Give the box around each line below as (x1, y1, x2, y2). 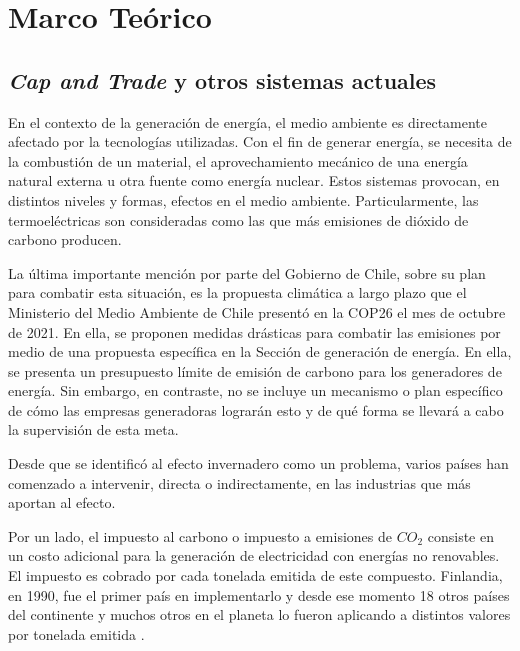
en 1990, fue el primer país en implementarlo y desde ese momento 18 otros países (8, 584, 510, 605)
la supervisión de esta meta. (8, 419, 179, 440)
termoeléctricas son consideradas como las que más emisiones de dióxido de (8, 209, 469, 230)
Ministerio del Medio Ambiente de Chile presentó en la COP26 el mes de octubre (8, 301, 506, 322)
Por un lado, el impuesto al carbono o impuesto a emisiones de (8, 525, 393, 546)
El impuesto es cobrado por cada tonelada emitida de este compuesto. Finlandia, (8, 565, 503, 586)
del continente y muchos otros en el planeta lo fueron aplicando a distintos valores (8, 604, 511, 625)
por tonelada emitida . (8, 623, 145, 644)
